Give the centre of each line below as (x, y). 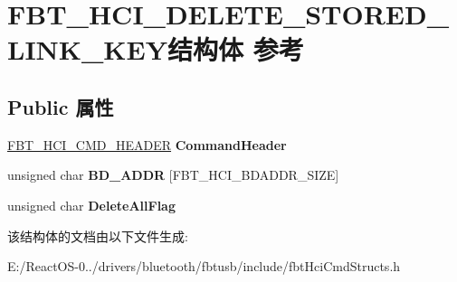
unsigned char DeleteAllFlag (91, 205)
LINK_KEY (88, 49)
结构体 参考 (236, 49)
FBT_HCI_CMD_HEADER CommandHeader (147, 144)
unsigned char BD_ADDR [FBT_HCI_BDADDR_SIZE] (173, 175)
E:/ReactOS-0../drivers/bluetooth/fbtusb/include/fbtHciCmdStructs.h (204, 266)
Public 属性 (61, 106)
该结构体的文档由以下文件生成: (98, 235)
